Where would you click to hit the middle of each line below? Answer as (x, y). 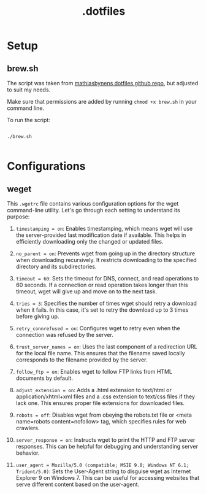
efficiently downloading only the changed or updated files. (90, 241)
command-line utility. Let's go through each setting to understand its (93, 210)
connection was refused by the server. (65, 335)
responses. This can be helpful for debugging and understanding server (107, 446)
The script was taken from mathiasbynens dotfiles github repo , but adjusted (103, 83)
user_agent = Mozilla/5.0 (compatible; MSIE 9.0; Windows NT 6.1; (102, 465)
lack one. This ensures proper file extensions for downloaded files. (100, 403)
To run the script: (29, 120)
